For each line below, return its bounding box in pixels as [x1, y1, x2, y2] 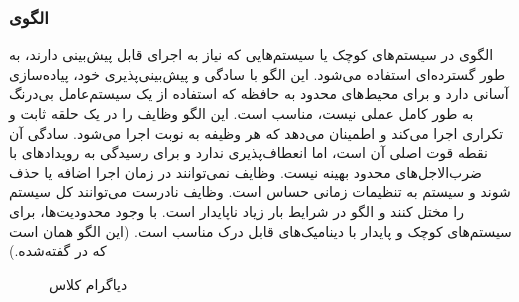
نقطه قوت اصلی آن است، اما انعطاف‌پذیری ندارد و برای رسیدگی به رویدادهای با [9, 142, 488, 163]
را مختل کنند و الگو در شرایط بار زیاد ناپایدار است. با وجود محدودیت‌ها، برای [9, 200, 464, 221]
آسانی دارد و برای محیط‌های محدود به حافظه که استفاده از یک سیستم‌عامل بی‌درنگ [9, 83, 509, 104]
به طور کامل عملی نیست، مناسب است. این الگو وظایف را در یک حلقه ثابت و [9, 103, 474, 123]
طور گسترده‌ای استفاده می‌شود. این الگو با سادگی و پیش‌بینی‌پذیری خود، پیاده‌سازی [9, 63, 506, 84]
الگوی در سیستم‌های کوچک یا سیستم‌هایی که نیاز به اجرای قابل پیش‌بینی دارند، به [9, 44, 494, 65]
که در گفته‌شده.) [9, 240, 107, 261]
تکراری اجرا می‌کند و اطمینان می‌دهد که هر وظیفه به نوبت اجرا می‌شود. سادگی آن [9, 122, 504, 143]
